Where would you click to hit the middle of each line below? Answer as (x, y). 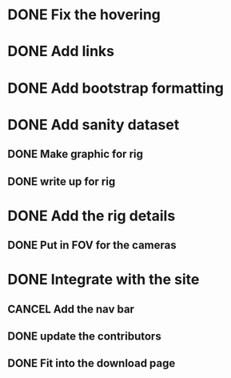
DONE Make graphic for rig (76, 154)
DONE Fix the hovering (84, 15)
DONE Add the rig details (92, 216)
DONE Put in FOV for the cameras (92, 245)
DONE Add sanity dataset (94, 125)
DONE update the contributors (84, 337)
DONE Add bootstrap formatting (116, 88)
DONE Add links (61, 52)
